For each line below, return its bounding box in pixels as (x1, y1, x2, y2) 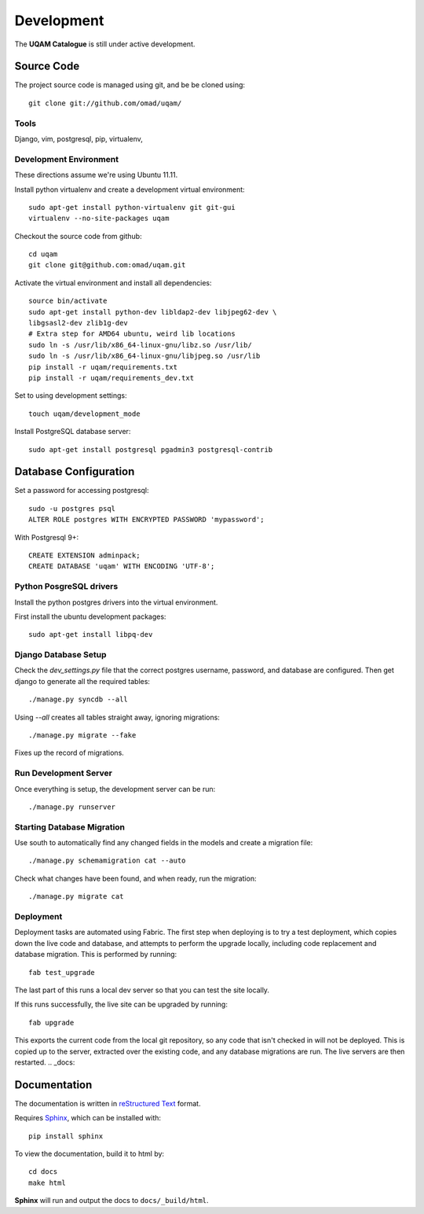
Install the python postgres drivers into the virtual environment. (14, 598, 218, 607)
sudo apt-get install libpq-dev (28, 630, 153, 639)
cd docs (28, 1168, 58, 1176)
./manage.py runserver (28, 802, 116, 811)
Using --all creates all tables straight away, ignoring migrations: (14, 712, 220, 722)
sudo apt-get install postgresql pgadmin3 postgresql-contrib (28, 445, 273, 454)
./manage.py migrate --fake (28, 731, 137, 740)
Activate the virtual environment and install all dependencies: (14, 278, 212, 287)
